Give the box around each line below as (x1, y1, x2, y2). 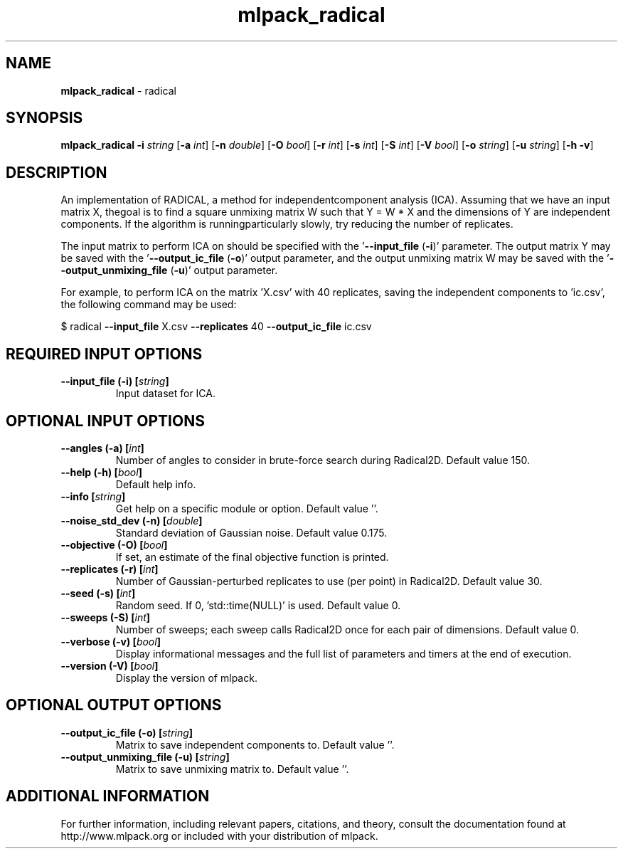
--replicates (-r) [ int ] (60, 562, 159, 575)
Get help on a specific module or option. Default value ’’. (115, 502, 378, 515)
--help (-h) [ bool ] (60, 465, 142, 478)
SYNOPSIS (6, 109, 83, 127)
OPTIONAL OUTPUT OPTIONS (6, 696, 222, 715)
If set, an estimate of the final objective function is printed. (115, 550, 389, 563)
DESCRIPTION (6, 163, 107, 181)
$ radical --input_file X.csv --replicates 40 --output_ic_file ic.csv (60, 320, 372, 333)
